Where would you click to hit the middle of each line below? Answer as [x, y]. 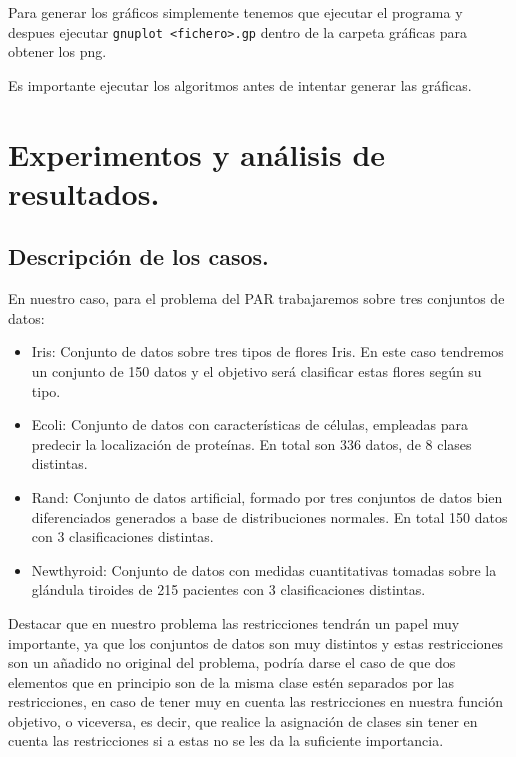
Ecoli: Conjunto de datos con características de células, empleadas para [250, 424]
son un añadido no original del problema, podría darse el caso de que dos [232, 662]
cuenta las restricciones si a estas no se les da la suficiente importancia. [226, 740]
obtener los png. [57, 51]
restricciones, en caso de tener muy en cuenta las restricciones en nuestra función [255, 701]
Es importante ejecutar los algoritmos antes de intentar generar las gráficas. [240, 84]
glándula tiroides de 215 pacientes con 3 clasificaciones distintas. [228, 589]
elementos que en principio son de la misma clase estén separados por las [231, 681]
